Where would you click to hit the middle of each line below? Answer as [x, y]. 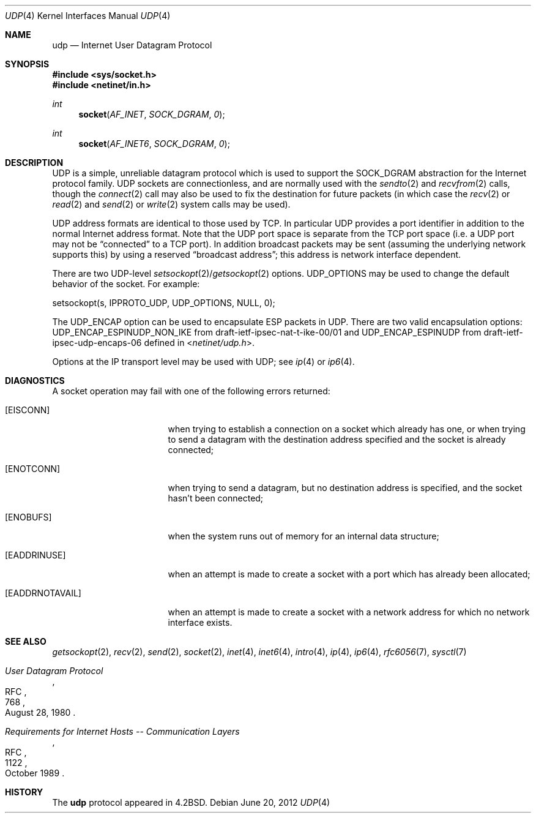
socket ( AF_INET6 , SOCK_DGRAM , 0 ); [154, 144]
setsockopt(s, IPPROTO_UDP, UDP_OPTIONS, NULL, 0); [164, 303]
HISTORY [24, 792]
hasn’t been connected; [216, 498]
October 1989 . [35, 773]
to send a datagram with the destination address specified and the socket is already [337, 439]
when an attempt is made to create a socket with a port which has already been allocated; [349, 574]
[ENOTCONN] [33, 469]
